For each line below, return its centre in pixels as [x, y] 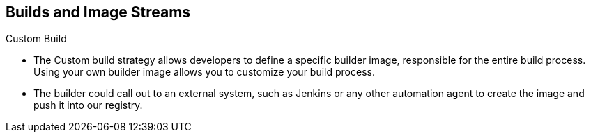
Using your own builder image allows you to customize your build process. [204, 72]
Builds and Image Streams [98, 12]
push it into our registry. [88, 105]
